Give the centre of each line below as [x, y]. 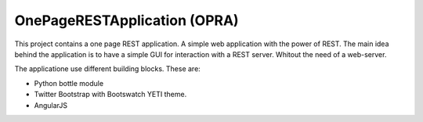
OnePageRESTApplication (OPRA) [127, 20]
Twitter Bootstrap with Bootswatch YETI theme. [110, 95]
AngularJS [51, 105]
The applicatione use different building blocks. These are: [108, 69]
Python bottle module [69, 83]
